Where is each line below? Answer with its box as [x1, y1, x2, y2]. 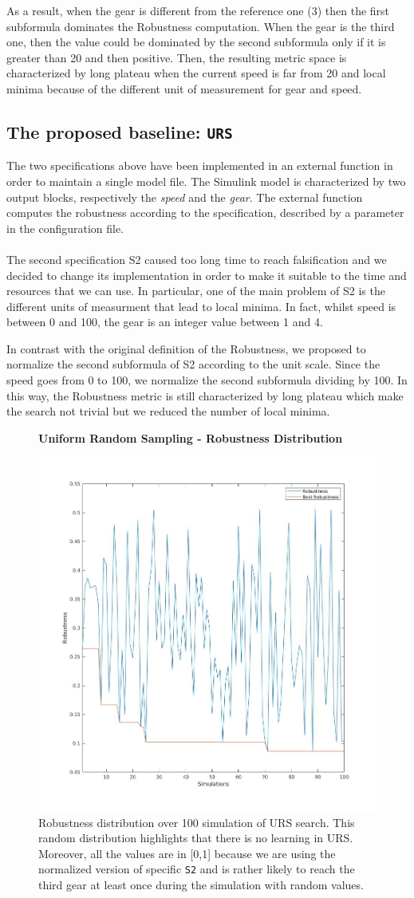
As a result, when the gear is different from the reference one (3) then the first [6, 2, 390, 18]
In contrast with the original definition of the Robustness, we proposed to [6, 340, 366, 356]
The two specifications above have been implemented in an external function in [6, 157, 393, 174]
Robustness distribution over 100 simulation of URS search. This [38, 813, 355, 830]
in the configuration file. [6, 219, 124, 236]
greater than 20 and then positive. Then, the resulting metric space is [6, 49, 347, 65]
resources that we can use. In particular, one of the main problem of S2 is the [6, 282, 385, 299]
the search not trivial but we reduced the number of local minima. [6, 403, 330, 419]
